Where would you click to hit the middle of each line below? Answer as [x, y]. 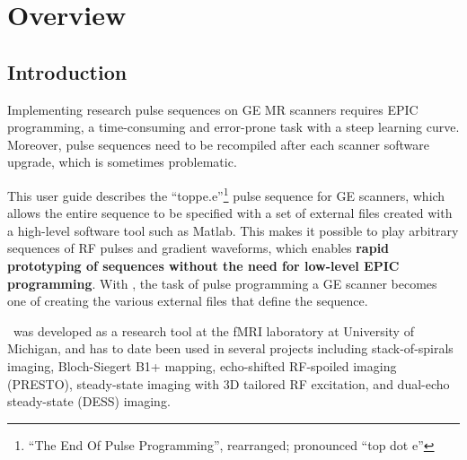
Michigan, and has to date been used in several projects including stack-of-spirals [230, 348]
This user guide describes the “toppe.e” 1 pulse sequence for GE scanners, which [226, 194]
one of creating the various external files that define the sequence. [188, 301]
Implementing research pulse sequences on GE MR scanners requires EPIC [213, 109]
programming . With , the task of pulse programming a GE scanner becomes [222, 283]
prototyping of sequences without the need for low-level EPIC [203, 265]
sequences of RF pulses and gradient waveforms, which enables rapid [198, 248]
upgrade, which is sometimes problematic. [122, 162]
